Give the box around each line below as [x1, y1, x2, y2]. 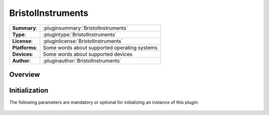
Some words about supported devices [43, 50, 133, 57]
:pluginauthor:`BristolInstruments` [43, 57, 122, 64]
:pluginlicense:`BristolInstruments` [43, 37, 123, 44]
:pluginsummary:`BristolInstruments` [43, 24, 128, 31]
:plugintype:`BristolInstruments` [43, 31, 117, 38]
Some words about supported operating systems [43, 44, 158, 51]
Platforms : [12, 44, 37, 51]
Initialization [9, 86, 49, 95]
